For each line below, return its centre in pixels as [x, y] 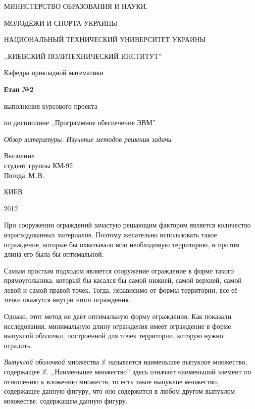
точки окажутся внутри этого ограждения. [67, 299]
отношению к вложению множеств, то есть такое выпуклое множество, [111, 381]
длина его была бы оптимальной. [54, 254]
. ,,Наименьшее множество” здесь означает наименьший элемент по [149, 372]
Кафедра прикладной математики [54, 72]
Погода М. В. [24, 175]
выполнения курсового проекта [51, 106]
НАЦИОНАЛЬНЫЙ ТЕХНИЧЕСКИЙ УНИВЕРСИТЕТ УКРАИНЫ [105, 39]
